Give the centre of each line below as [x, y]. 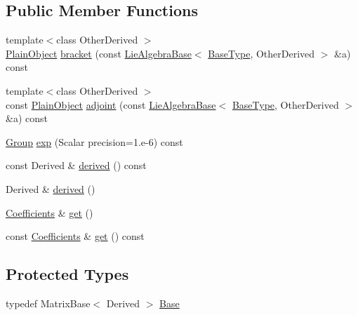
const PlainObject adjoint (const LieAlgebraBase [111, 104]
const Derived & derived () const [76, 165]
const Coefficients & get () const [75, 236]
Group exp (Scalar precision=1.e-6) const [94, 141]
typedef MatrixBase [48, 303]
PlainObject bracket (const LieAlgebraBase [99, 53]
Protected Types [67, 274]
